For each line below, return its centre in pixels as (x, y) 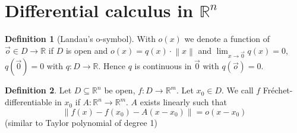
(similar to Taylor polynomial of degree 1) (81, 122)
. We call (238, 90)
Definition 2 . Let (38, 90)
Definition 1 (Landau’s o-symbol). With (80, 39)
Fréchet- (278, 90)
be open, (120, 90)
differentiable (29, 102)
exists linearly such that (183, 102)
